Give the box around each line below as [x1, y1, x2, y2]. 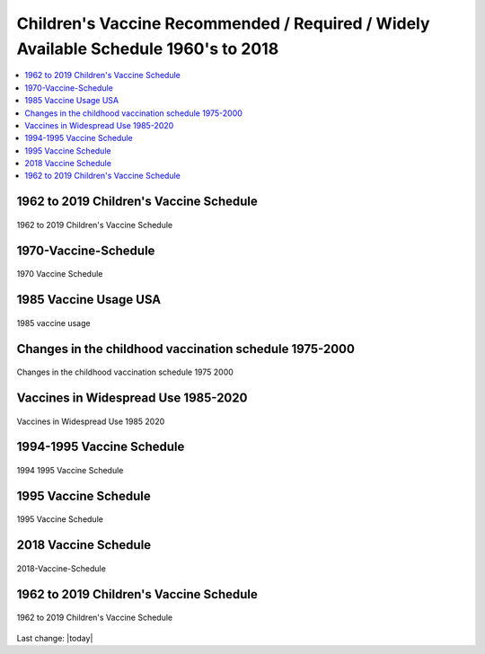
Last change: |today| [16, 632, 93, 643]
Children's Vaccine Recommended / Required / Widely [16, 13, 430, 33]
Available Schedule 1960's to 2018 [16, 39, 279, 58]
